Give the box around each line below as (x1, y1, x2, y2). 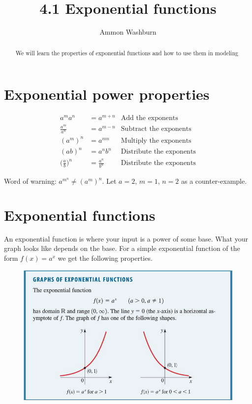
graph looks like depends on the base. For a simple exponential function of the (4, 243, 240, 253)
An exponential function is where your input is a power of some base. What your (4, 233, 248, 243)
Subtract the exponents (121, 125, 191, 133)
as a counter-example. (181, 176, 247, 186)
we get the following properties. (58, 253, 153, 263)
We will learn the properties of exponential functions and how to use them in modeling (15, 48, 238, 57)
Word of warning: (4, 176, 57, 186)
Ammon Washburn (99, 27, 157, 37)
